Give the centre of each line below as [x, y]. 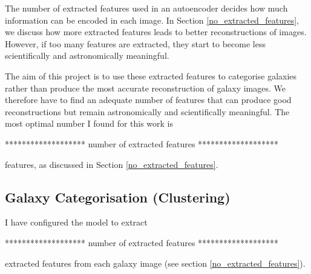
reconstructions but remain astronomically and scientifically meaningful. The [147, 111]
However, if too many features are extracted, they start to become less [135, 43]
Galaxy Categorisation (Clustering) [118, 197]
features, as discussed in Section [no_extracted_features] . [112, 164]
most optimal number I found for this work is [89, 123]
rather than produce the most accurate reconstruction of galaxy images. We [146, 88]
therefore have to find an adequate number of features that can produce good [148, 100]
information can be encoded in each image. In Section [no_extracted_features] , [152, 20]
